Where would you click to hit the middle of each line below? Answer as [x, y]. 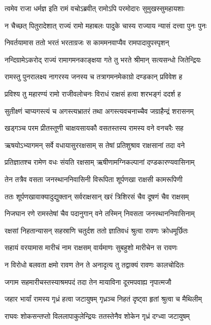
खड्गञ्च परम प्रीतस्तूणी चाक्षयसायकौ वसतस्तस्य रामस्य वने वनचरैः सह [94, 128]
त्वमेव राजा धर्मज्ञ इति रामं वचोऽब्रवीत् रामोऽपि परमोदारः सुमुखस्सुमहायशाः [95, 8]
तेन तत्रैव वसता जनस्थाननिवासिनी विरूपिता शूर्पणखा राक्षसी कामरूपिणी [94, 179]
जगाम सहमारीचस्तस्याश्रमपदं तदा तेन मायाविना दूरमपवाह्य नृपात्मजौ [88, 282]
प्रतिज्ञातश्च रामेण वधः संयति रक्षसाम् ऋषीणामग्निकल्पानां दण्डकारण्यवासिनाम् [100, 162]
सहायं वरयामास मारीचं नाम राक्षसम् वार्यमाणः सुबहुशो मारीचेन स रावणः [91, 247]
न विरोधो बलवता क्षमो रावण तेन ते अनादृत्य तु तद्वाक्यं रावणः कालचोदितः [95, 264]
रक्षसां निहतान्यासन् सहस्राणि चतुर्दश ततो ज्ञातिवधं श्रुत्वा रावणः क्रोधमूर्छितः [96, 230]
